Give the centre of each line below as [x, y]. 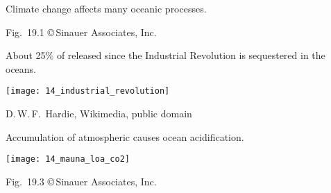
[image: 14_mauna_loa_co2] [68, 159]
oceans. [21, 68]
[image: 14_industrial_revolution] [88, 91]
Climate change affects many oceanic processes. [106, 8]
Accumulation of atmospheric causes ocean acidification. [125, 136]
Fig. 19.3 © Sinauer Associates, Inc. [81, 181]
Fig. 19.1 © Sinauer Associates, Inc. [81, 32]
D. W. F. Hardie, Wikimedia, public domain [99, 114]
